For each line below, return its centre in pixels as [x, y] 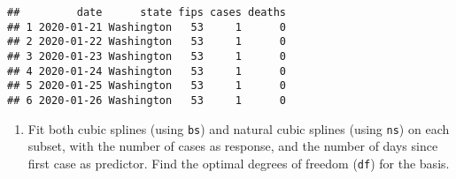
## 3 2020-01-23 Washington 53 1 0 [147, 56]
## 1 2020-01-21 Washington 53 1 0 [147, 27]
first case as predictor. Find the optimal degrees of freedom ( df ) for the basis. [239, 163]
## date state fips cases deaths [147, 12]
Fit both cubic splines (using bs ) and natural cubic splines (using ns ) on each [239, 128]
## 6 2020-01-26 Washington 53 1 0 [147, 100]
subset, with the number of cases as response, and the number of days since [233, 146]
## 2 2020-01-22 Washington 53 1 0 [147, 42]
